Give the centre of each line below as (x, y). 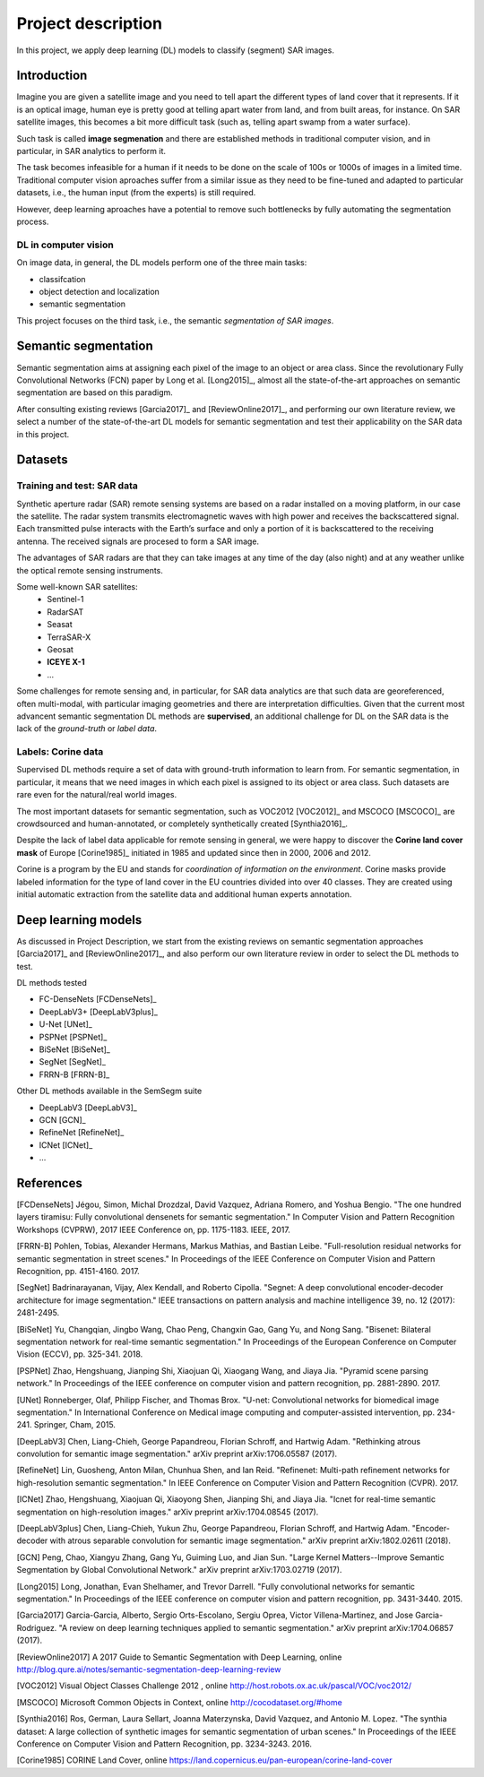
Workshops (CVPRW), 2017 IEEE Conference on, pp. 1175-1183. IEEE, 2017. (153, 1229)
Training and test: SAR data (77, 486)
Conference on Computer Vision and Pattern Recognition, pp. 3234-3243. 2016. (164, 1744)
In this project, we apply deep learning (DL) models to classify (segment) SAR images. (176, 50)
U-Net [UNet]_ (66, 1024)
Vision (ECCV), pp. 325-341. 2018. (80, 1354)
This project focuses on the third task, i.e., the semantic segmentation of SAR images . (175, 320)
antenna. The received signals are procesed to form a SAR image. (138, 541)
